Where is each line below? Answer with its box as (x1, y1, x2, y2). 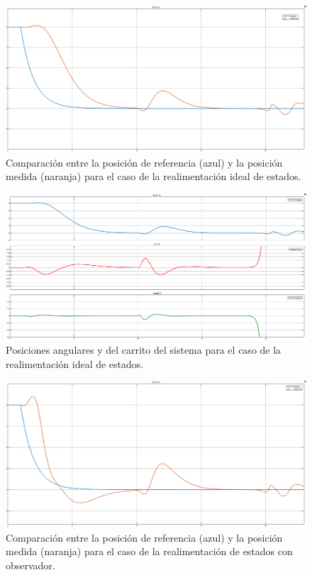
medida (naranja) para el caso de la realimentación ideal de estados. (6, 169, 301, 184)
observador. (6, 557, 55, 572)
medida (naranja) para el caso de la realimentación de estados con (6, 544, 293, 559)
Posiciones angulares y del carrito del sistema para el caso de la (6, 342, 282, 357)
